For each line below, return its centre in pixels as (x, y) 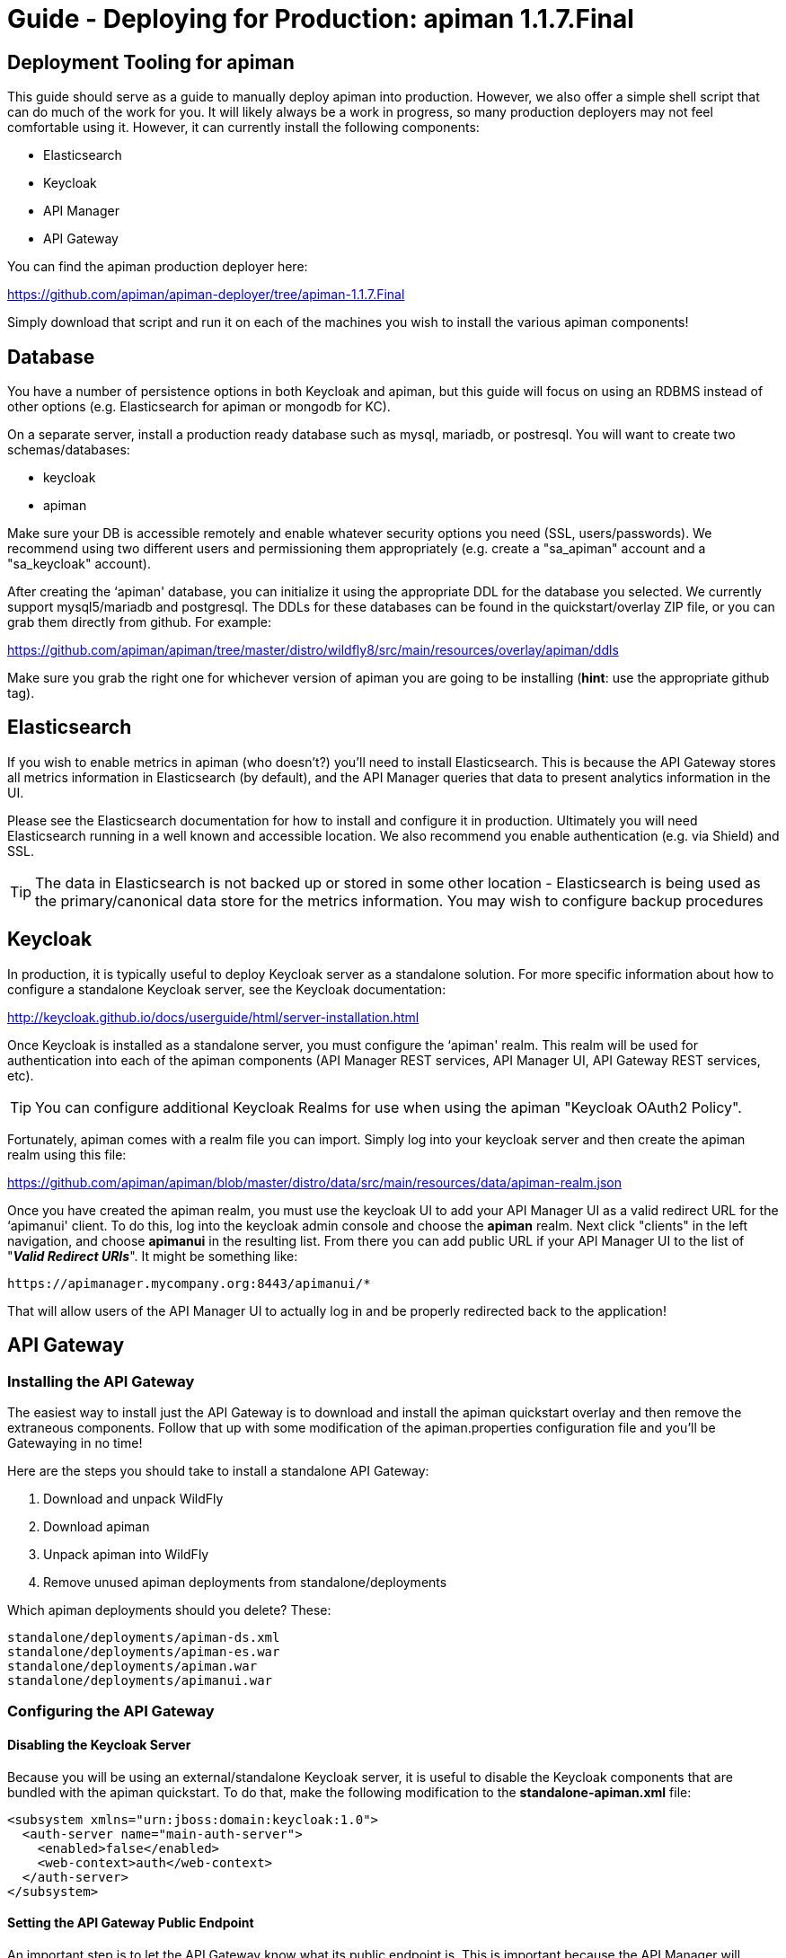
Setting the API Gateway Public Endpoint (131, 1923)
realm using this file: (67, 1154)
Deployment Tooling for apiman (151, 62)
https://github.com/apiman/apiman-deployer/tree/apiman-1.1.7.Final (206, 295)
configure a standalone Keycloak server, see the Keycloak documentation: (227, 989)
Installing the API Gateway (101, 1381)
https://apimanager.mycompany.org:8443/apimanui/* (189, 1283)
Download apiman (97, 1526)
